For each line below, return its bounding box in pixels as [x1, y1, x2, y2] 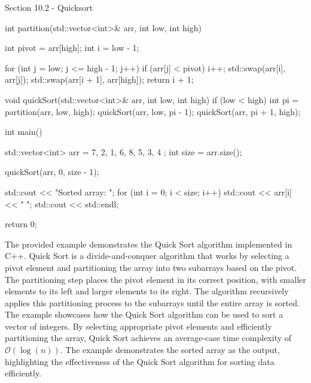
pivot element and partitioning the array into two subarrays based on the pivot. [5, 261, 297, 273]
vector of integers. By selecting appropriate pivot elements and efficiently [5, 319, 272, 332]
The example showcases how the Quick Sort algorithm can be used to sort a [5, 308, 283, 321]
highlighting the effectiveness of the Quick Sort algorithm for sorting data [5, 355, 275, 367]
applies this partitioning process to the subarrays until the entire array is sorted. [5, 296, 300, 309]
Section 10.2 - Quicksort [5, 1, 93, 13]
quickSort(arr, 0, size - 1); [5, 165, 99, 178]
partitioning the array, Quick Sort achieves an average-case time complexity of [5, 331, 292, 344]
